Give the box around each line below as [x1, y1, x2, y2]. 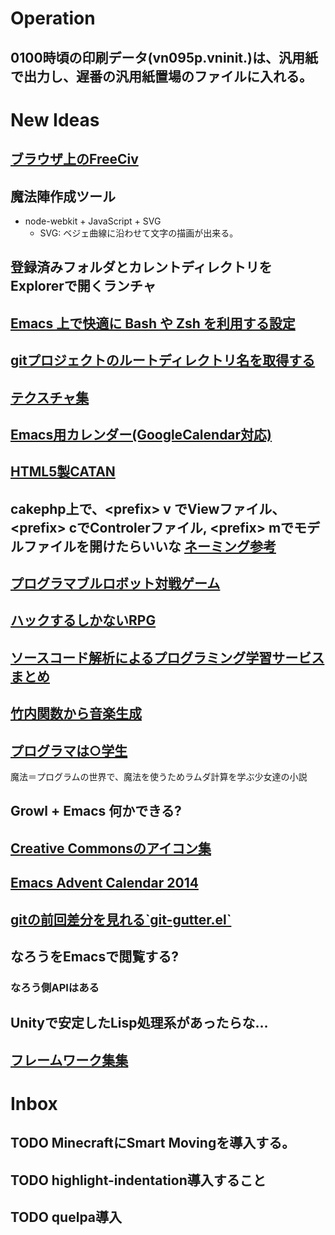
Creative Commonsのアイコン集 [10, 840, 212, 857]
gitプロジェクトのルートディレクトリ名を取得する [10, 352, 316, 369]
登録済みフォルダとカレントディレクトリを [10, 259, 273, 276]
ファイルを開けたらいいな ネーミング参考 [23, 538, 277, 555]
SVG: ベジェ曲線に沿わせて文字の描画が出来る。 [39, 227, 239, 239]
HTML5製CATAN [10, 463, 116, 481]
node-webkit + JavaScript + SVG [24, 215, 162, 227]
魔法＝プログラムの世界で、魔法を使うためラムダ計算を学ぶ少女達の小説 [10, 771, 308, 783]
